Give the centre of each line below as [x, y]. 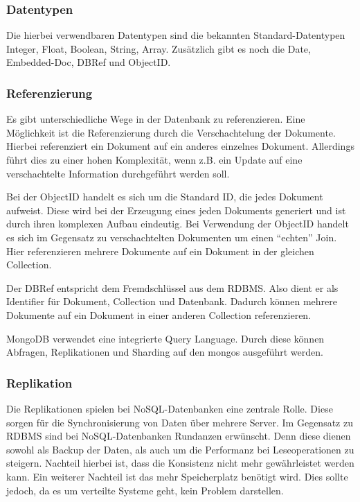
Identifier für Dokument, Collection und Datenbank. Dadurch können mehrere [172, 301]
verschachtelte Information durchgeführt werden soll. [118, 173]
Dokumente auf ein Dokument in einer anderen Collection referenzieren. [159, 314]
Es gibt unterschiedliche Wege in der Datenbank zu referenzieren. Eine [156, 119]
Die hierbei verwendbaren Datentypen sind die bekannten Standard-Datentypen [176, 35]
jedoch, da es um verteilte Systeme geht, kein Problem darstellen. [145, 490]
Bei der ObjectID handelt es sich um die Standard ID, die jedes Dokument [165, 197]
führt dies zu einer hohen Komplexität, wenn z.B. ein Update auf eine [154, 159]
